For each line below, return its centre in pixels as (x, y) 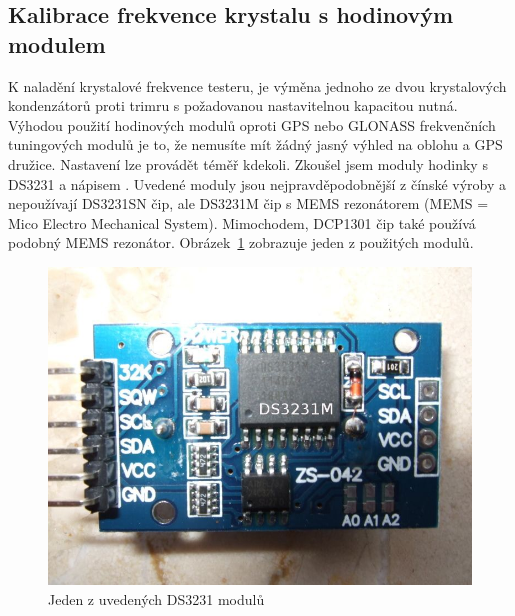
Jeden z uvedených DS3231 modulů (156, 598)
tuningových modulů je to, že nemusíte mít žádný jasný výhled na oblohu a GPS (255, 144)
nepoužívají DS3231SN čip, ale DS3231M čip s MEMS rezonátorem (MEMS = (248, 203)
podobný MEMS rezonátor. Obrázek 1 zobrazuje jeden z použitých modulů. (241, 242)
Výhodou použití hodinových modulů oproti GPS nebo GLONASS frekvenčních (252, 124)
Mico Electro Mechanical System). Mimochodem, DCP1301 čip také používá (242, 222)
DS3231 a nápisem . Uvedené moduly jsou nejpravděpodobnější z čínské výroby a (257, 183)
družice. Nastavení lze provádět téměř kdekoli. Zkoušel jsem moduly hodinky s (248, 163)
